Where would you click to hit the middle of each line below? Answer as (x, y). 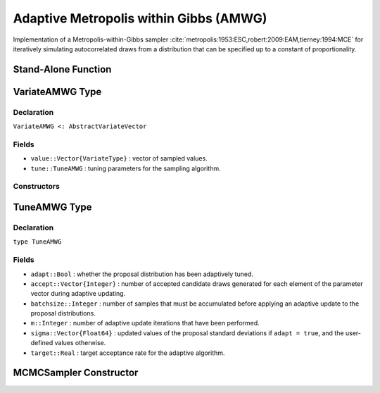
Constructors (36, 187)
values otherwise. (80, 343)
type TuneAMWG (37, 242)
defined (42, 343)
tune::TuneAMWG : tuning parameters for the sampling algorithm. (126, 168)
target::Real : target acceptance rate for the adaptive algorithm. (128, 353)
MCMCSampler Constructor (76, 373)
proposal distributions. (63, 313)
